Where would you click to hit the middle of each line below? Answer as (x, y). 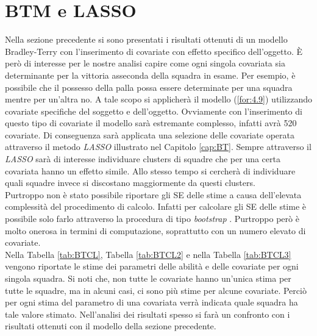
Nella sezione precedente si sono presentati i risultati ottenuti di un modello (146, 39)
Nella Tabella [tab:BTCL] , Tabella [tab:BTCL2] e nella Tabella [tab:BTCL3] (148, 254)
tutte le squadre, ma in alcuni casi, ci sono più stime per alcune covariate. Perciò (156, 290)
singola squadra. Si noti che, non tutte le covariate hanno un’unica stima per (148, 278)
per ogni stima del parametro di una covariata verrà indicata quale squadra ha (151, 302)
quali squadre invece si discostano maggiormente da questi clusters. (130, 183)
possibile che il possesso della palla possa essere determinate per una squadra (149, 87)
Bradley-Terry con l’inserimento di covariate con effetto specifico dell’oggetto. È (154, 51)
